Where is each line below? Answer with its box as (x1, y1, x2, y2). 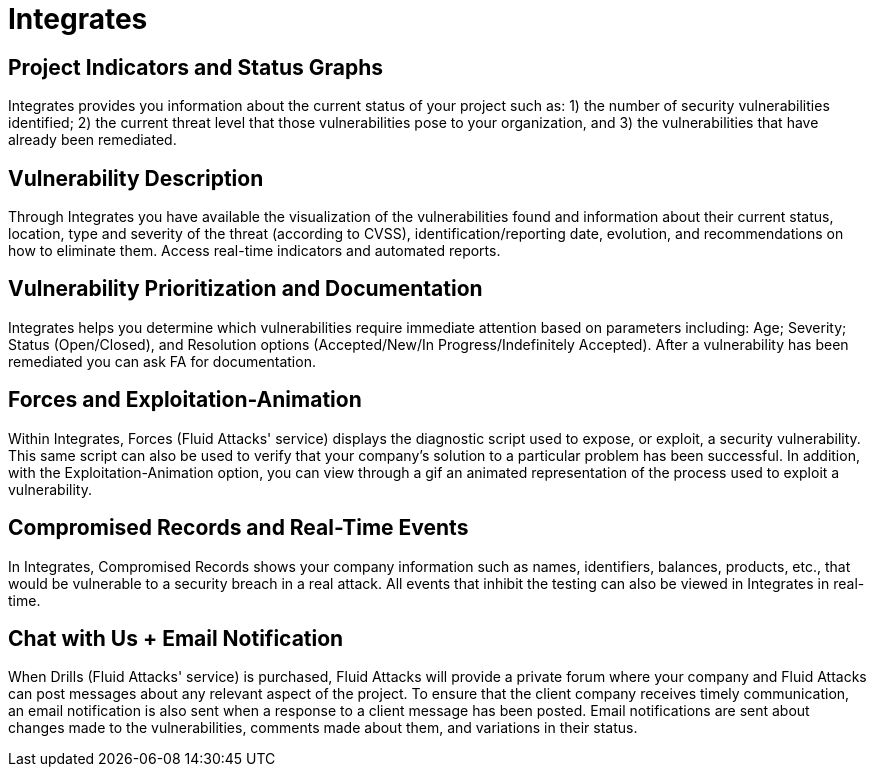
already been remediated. (8, 131, 177, 149)
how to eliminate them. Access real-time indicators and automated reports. (8, 242, 501, 260)
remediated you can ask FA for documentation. (8, 352, 316, 370)
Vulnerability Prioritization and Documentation (8, 276, 483, 302)
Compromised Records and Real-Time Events (8, 515, 469, 541)
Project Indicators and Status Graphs (8, 54, 384, 80)
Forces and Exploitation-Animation (8, 387, 362, 413)
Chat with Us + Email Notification (8, 625, 344, 651)
